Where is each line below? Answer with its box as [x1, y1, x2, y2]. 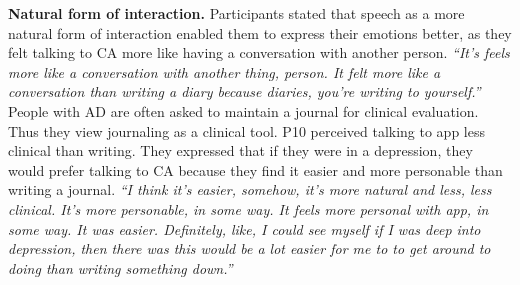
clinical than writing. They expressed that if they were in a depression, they [8, 140, 473, 161]
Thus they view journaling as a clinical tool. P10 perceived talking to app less [8, 120, 485, 141]
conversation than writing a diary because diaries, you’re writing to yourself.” [8, 81, 481, 102]
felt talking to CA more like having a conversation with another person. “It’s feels [8, 42, 510, 63]
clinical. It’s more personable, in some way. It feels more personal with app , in [8, 198, 489, 219]
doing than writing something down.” [8, 257, 233, 278]
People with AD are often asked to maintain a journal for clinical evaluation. [8, 100, 479, 121]
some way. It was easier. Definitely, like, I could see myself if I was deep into [8, 218, 481, 239]
